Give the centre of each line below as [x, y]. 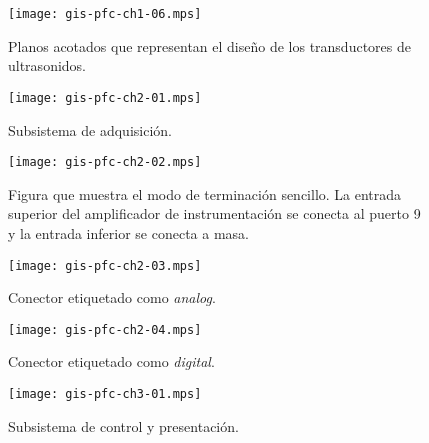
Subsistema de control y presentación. [123, 425]
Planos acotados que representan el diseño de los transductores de [209, 45]
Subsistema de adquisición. [90, 129]
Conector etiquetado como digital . [111, 361]
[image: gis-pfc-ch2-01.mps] [105, 97]
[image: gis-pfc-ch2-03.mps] [105, 265]
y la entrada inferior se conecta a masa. [128, 232]
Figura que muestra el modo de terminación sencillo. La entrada [205, 193]
